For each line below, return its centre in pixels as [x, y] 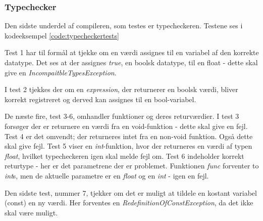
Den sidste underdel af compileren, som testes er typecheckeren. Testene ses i [124, 26]
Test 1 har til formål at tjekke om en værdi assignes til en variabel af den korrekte [132, 52]
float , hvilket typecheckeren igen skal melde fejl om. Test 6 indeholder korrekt [124, 156]
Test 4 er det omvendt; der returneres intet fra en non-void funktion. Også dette [129, 136]
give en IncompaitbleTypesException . [61, 72]
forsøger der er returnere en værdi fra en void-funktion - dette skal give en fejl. [126, 126]
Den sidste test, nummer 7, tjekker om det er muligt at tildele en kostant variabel [131, 192]
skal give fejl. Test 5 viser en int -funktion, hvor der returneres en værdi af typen [128, 146]
